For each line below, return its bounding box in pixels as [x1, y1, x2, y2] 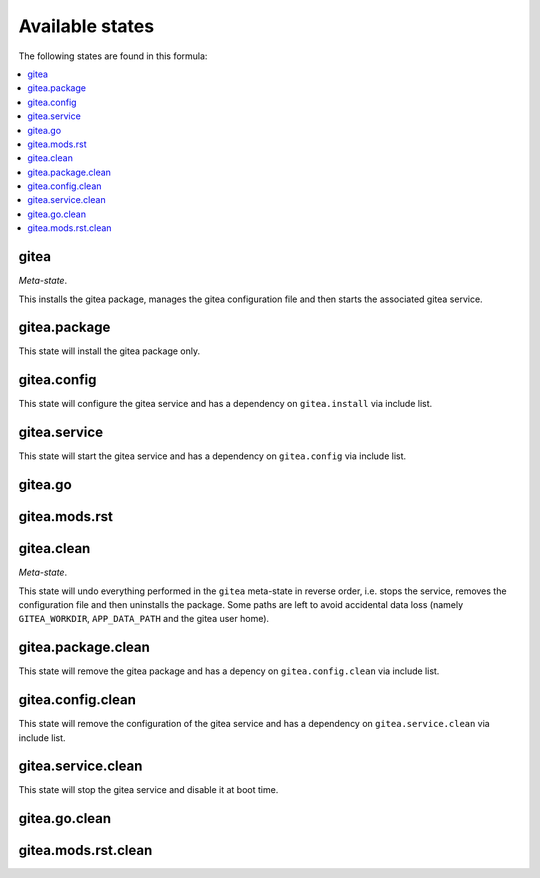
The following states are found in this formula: [18, 50, 208, 62]
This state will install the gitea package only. [18, 345, 201, 357]
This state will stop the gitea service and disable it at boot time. [18, 784, 279, 796]
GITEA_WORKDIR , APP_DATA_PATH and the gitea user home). [18, 613, 270, 625]
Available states [18, 15, 155, 37]
